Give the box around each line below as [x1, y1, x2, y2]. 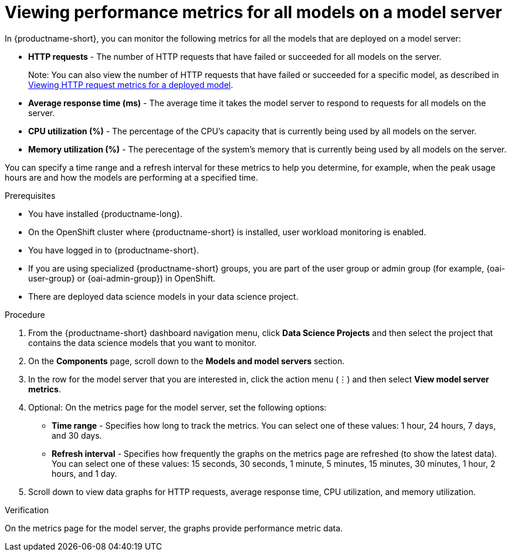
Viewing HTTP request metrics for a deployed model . [28, 79, 233, 90]
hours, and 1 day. [52, 468, 117, 479]
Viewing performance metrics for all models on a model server [5, 2, 502, 22]
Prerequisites [5, 190, 56, 201]
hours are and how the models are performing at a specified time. [5, 172, 258, 182]
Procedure [5, 309, 45, 320]
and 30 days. [52, 430, 102, 440]
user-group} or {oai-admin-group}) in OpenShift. [28, 273, 216, 283]
